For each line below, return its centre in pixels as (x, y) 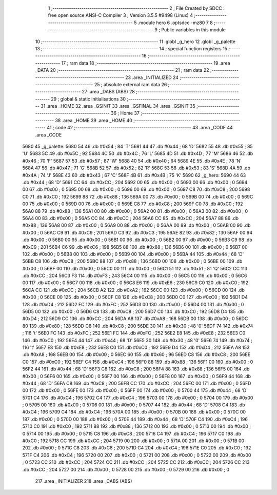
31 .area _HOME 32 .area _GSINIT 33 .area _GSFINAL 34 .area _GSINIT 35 (118, 106)
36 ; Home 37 (125, 113)
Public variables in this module (193, 30)
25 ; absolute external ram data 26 (131, 84)
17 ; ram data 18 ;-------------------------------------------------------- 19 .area (146, 63)
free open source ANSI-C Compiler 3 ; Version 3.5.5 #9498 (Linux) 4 (121, 15)
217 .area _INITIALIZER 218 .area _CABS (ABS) (84, 481)
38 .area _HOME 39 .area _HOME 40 (94, 120)
